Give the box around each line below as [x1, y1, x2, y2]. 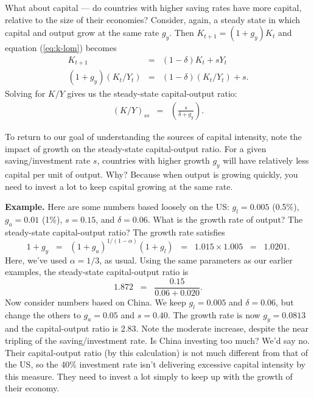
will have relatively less [223, 154, 309, 167]
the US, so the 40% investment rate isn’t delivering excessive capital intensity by [5, 358, 305, 371]
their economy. [5, 382, 60, 394]
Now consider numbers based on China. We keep [5, 295, 186, 308]
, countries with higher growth [97, 154, 210, 167]
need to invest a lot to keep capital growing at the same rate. [5, 180, 233, 192]
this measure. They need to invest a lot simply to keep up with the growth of [5, 369, 293, 382]
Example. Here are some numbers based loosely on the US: [5, 200, 229, 213]
